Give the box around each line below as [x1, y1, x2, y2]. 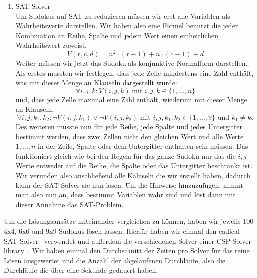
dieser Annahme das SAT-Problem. [15, 199, 124, 209]
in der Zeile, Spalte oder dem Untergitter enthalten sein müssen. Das [38, 141, 248, 151]
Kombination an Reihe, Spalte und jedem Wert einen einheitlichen [15, 30, 219, 40]
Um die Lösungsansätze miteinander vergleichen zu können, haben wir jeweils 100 [4, 216, 254, 226]
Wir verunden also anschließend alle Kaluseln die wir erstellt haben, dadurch [15, 170, 251, 180]
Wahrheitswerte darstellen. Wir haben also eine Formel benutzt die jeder [15, 20, 238, 31]
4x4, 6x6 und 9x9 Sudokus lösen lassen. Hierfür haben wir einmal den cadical [4, 225, 240, 236]
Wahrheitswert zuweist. [15, 40, 87, 50]
